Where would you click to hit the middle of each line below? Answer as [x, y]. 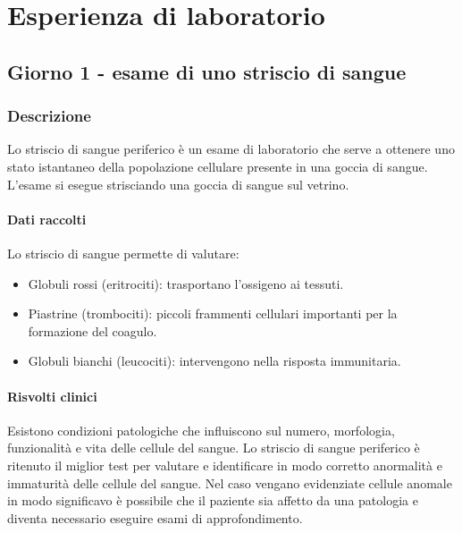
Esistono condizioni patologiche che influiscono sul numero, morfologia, [201, 430]
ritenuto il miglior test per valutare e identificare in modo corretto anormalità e [225, 465]
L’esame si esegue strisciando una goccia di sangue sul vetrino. [178, 184]
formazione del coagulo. [92, 330]
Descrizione [49, 116]
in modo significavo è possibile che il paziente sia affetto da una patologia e [213, 500]
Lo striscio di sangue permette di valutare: [123, 253]
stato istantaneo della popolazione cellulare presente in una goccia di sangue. [218, 166]
